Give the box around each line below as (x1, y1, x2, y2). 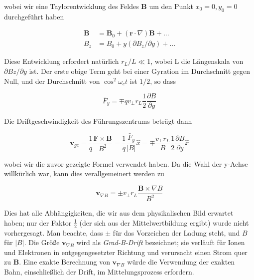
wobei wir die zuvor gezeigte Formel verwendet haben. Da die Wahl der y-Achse (4, 158, 248, 169)
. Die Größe (24, 237, 60, 248)
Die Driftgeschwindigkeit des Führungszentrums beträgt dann (4, 116, 192, 126)
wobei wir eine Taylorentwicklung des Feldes (4, 1, 139, 11)
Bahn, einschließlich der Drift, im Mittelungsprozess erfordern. (4, 266, 194, 277)
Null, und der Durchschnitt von (4, 75, 100, 86)
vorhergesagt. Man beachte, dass (4, 227, 103, 238)
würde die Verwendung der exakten (127, 257, 235, 267)
